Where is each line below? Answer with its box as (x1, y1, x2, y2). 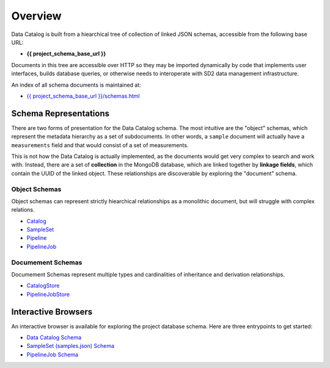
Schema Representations (11, 108, 110, 118)
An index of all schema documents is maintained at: (11, 81, 142, 88)
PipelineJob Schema (26, 351, 79, 358)
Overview (11, 9, 62, 23)
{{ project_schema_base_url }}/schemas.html (26, 92, 140, 99)
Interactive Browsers (11, 306, 93, 317)
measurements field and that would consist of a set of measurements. (11, 141, 189, 149)
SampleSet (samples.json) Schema (26, 342, 115, 350)
